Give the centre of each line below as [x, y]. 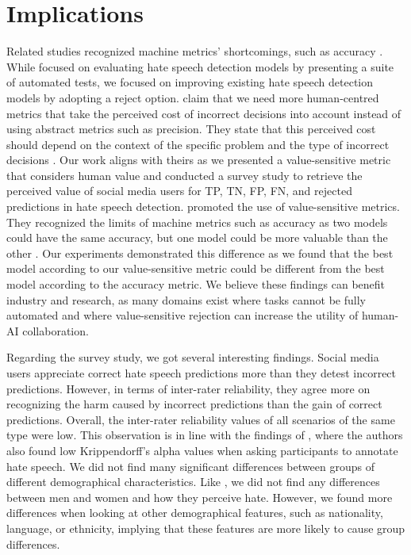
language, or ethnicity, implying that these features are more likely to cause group [206, 528]
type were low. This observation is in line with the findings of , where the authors [205, 435]
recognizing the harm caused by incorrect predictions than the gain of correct [194, 404]
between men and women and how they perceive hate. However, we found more [200, 497]
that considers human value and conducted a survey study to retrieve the [184, 175]
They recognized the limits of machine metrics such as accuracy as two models [197, 222]
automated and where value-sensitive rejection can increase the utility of [182, 315]
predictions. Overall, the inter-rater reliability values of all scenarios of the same [201, 419]
